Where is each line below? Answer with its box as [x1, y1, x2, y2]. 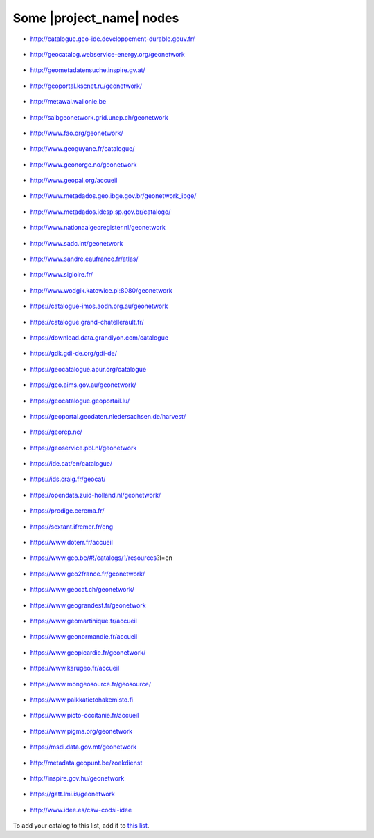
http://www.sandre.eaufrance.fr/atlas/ [30, 255, 139, 263]
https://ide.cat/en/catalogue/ [30, 459, 113, 468]
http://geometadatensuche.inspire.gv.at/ [30, 66, 145, 74]
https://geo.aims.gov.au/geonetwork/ [30, 381, 136, 389]
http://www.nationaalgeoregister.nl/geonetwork [30, 224, 166, 232]
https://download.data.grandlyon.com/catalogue [30, 333, 169, 342]
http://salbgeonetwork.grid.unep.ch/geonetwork [30, 113, 169, 121]
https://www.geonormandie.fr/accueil [30, 632, 138, 641]
